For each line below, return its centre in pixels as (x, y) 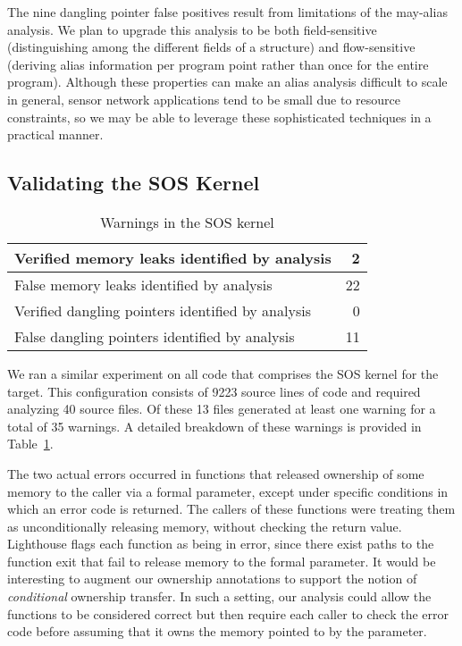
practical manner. (55, 134)
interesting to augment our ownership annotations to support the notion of (212, 579)
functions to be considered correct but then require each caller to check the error (228, 613)
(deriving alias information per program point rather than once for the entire (218, 64)
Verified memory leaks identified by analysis (173, 257)
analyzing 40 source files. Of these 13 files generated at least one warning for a (222, 409)
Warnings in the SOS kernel (187, 222)
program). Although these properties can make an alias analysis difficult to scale (227, 82)
